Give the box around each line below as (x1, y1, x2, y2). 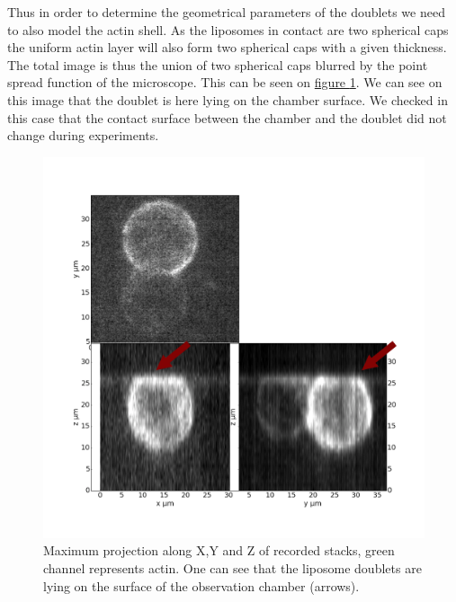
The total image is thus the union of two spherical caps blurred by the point (7, 55, 428, 74)
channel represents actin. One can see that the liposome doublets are (43, 558, 422, 577)
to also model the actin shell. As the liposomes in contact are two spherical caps (7, 20, 449, 39)
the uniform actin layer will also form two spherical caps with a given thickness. (7, 38, 447, 57)
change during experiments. (7, 126, 159, 145)
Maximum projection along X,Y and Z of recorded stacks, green (43, 541, 395, 560)
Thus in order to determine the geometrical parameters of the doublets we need (7, 3, 445, 21)
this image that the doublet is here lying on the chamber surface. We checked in (7, 90, 448, 109)
